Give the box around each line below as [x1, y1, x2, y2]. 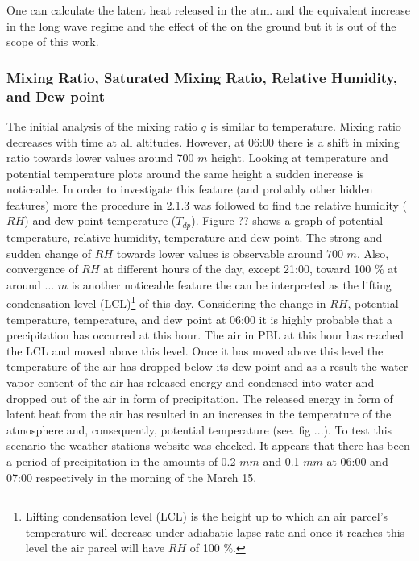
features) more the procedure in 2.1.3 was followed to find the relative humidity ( [6, 196, 407, 213]
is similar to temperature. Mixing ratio [209, 117, 401, 134]
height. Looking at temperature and [211, 149, 388, 166]
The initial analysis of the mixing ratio [6, 117, 198, 134]
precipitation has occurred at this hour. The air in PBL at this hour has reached [6, 326, 404, 343]
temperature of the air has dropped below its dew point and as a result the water [6, 358, 409, 375]
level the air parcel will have [25, 539, 165, 556]
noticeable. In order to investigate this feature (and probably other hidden [6, 181, 373, 197]
